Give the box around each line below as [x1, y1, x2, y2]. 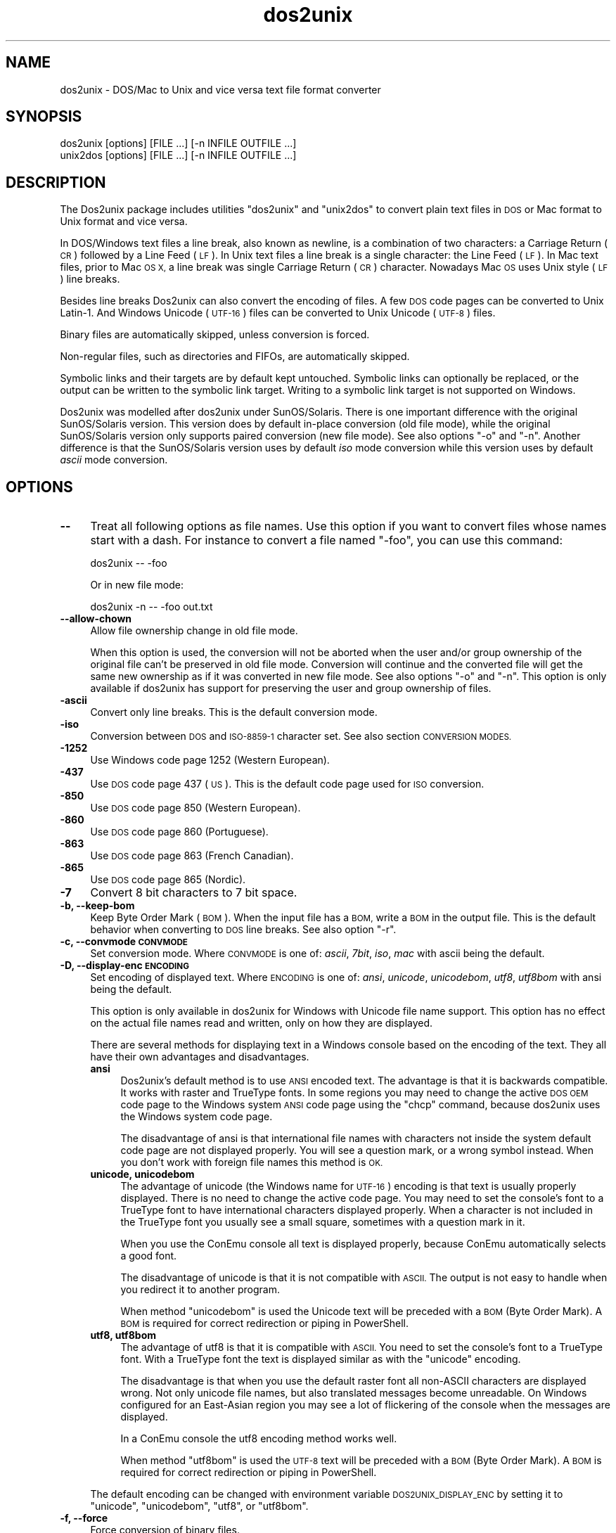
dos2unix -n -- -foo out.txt [90, 601, 213, 613]
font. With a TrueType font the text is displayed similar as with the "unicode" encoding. [120, 1353, 521, 1366]
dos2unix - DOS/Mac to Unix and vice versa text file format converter [60, 83, 381, 96]
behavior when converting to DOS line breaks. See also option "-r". [90, 923, 397, 936]
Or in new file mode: [90, 579, 184, 591]
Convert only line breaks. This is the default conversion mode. [90, 706, 378, 719]
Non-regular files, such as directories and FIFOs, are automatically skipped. [60, 350, 410, 363]
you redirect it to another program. [120, 1283, 280, 1296]
